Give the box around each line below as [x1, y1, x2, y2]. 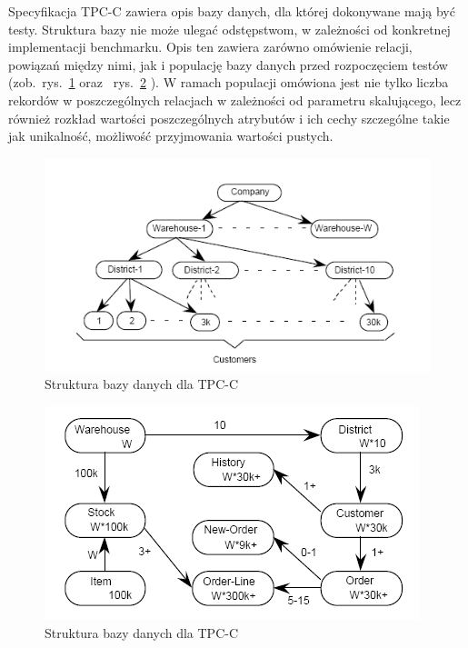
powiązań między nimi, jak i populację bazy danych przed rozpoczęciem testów [8, 55, 448, 74]
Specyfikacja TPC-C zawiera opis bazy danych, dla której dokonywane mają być [8, 2, 455, 20]
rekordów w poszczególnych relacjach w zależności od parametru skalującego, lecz [8, 90, 462, 109]
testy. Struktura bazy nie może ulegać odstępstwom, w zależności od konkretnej [8, 19, 451, 38]
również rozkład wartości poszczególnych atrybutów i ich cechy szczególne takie [8, 108, 450, 127]
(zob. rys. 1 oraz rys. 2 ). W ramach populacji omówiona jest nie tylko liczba [8, 73, 449, 92]
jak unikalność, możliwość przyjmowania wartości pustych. [8, 126, 334, 145]
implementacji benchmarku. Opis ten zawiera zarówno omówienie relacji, [8, 37, 413, 56]
